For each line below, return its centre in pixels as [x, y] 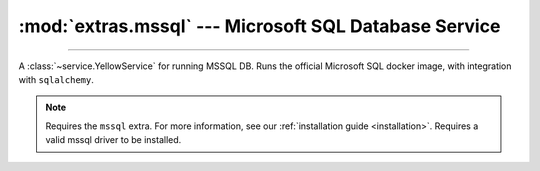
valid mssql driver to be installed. [113, 140]
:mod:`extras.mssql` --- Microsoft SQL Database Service [259, 26]
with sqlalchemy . [56, 79]
